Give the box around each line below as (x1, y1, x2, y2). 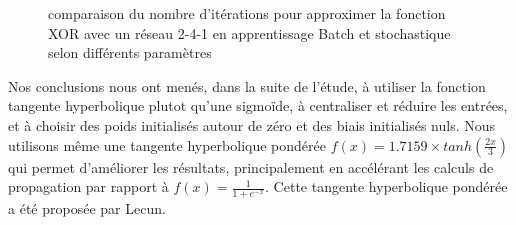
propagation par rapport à (8, 176, 169, 197)
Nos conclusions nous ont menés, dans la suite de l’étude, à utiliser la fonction (8, 75, 486, 96)
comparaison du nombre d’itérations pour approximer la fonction (48, 3, 446, 23)
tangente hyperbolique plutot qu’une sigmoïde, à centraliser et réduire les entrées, (8, 95, 508, 116)
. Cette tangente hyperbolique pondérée (265, 176, 508, 197)
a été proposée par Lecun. (8, 197, 166, 218)
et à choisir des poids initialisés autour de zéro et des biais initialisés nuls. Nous (8, 114, 496, 135)
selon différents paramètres (48, 42, 212, 63)
